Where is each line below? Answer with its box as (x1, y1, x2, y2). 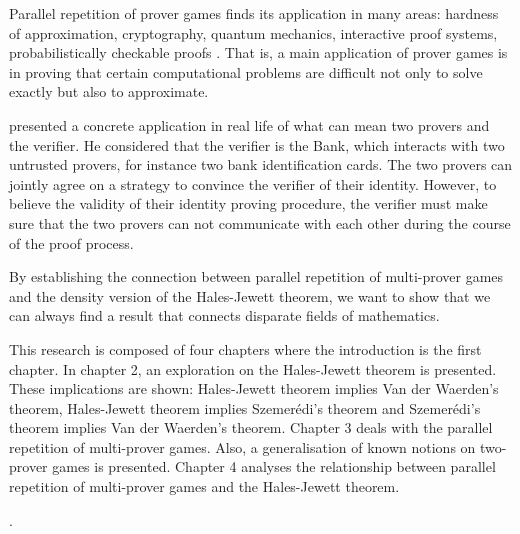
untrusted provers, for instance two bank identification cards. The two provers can (9, 154, 513, 175)
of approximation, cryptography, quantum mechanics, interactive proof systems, (9, 22, 498, 43)
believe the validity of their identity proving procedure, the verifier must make (9, 193, 488, 214)
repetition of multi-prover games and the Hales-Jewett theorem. (9, 476, 400, 497)
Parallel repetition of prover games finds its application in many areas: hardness (9, 3, 499, 23)
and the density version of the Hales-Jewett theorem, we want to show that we (9, 285, 491, 306)
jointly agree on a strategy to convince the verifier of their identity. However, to (9, 173, 497, 194)
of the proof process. (9, 232, 134, 253)
